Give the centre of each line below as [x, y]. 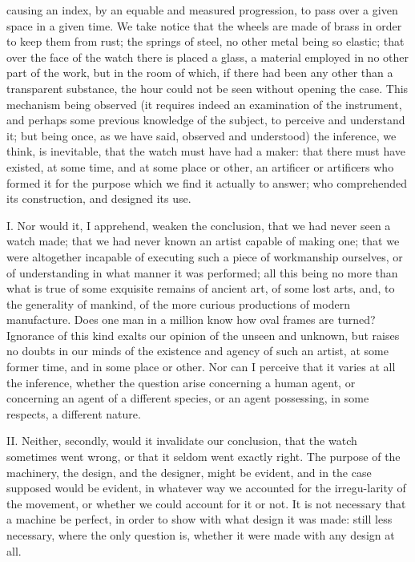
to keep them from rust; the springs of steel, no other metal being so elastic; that [205, 41]
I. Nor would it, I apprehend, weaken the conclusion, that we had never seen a [199, 225]
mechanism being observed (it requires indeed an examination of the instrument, [204, 104]
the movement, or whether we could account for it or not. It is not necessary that [206, 503]
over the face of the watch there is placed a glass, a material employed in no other [207, 57]
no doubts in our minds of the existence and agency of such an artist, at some [197, 351]
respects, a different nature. [74, 413]
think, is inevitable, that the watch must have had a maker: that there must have [206, 151]
